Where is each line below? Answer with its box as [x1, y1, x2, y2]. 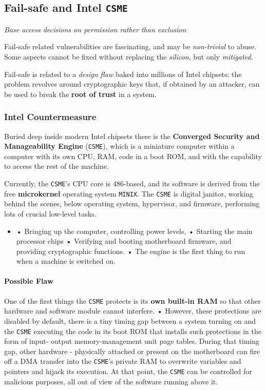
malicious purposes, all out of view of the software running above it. [4, 376, 218, 386]
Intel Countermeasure [4, 110, 97, 123]
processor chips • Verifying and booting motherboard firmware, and [16, 236, 232, 246]
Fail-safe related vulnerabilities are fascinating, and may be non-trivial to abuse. [4, 41, 257, 52]
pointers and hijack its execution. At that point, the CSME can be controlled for [4, 366, 252, 377]
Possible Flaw [4, 276, 53, 286]
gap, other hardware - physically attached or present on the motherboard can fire [4, 345, 260, 356]
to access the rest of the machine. [4, 161, 109, 171]
